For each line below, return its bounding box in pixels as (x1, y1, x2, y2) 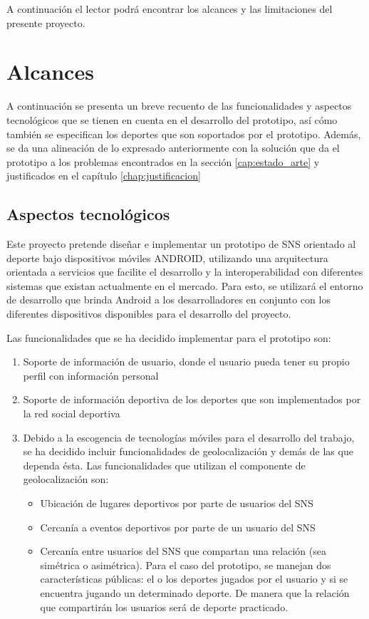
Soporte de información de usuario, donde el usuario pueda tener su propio (23, 354, 350, 369)
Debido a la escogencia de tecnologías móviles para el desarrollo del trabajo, (23, 430, 355, 444)
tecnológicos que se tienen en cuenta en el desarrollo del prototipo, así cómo (6, 112, 338, 127)
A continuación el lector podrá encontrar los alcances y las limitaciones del (6, 1, 333, 16)
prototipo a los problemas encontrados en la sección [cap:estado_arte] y (6, 154, 320, 169)
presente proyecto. (6, 15, 85, 30)
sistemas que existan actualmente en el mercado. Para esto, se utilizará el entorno (6, 278, 363, 293)
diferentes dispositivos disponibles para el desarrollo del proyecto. (6, 306, 291, 321)
